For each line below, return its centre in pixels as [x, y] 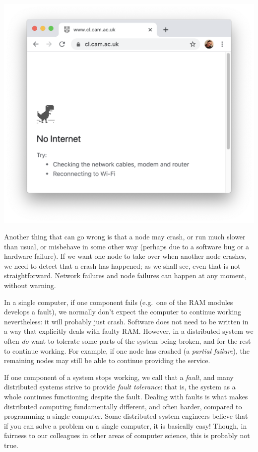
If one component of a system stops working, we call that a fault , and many [119, 377]
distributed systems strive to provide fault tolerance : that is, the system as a [120, 387]
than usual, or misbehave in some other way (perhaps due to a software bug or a [127, 246]
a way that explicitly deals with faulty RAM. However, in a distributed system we [129, 331]
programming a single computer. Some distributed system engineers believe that [126, 416]
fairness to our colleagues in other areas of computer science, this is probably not [127, 435]
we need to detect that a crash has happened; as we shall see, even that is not [122, 265]
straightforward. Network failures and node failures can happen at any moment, [125, 275]
